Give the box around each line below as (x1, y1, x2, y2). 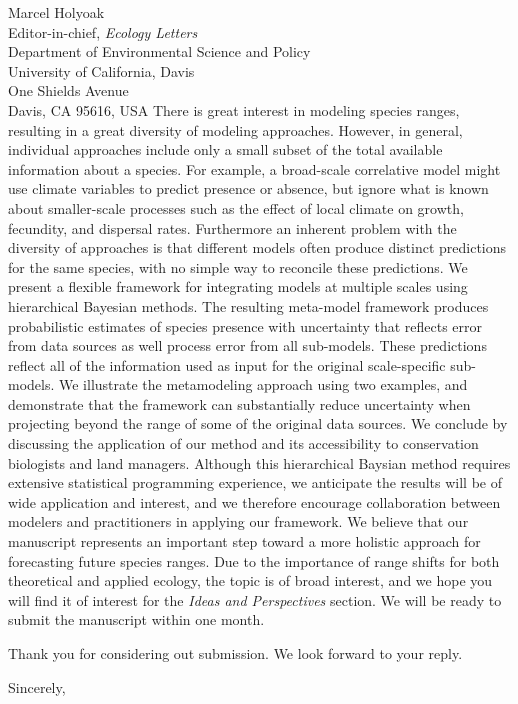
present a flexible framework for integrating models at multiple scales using (8, 276, 468, 297)
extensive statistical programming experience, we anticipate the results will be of (8, 472, 503, 493)
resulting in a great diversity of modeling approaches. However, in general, (8, 119, 463, 140)
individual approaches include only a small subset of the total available (8, 139, 443, 160)
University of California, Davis (8, 60, 195, 81)
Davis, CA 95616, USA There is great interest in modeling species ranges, (8, 99, 460, 120)
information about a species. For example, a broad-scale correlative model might (8, 158, 501, 179)
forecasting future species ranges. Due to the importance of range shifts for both (8, 550, 500, 571)
